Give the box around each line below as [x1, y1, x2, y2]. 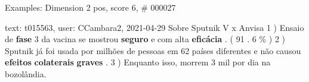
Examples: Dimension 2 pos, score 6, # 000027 [5, 1, 176, 13]
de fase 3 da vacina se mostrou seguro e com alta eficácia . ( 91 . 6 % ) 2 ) [5, 33, 286, 45]
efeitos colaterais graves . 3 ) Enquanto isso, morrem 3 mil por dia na [5, 56, 271, 68]
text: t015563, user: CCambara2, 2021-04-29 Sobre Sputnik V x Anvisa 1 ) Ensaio [5, 21, 304, 33]
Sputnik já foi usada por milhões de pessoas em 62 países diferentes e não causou [5, 44, 301, 56]
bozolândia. [5, 67, 47, 80]
